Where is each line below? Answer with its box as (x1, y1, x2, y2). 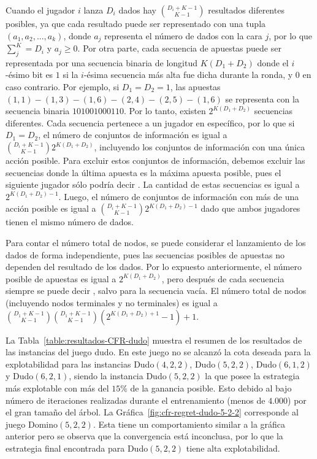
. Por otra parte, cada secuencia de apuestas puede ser (77, 42, 281, 55)
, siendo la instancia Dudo (69, 369, 167, 382)
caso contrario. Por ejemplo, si (6, 80, 120, 93)
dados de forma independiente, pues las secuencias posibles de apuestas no (6, 248, 285, 261)
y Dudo (6, 369, 34, 382)
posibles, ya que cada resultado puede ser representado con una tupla (6, 17, 266, 29)
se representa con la (225, 92, 299, 105)
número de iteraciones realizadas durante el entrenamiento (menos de (6, 393, 265, 406)
